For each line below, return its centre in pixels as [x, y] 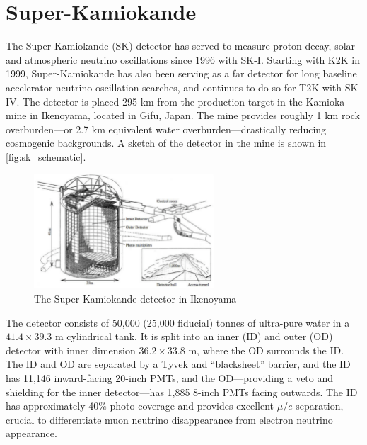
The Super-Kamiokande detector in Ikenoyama [135, 299]
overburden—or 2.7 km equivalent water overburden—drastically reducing [166, 129]
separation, [320, 406]
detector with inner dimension [71, 350]
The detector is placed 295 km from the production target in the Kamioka [184, 101]
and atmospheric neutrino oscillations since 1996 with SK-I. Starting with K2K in [183, 59]
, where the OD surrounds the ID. [270, 350]
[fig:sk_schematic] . [46, 156]
